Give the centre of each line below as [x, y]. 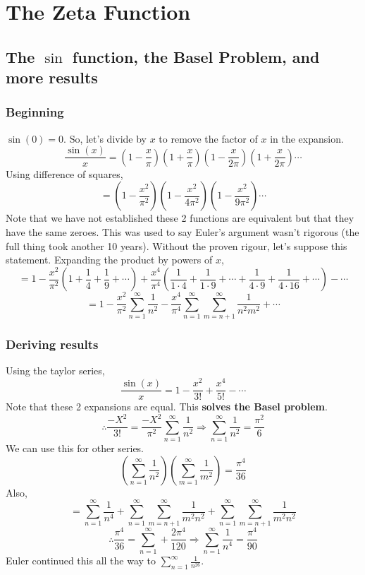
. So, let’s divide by [105, 138]
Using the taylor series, [55, 371]
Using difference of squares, [64, 173]
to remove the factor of [208, 138]
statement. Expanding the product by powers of [109, 260]
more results [52, 77]
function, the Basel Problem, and [196, 56]
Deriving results [52, 344]
